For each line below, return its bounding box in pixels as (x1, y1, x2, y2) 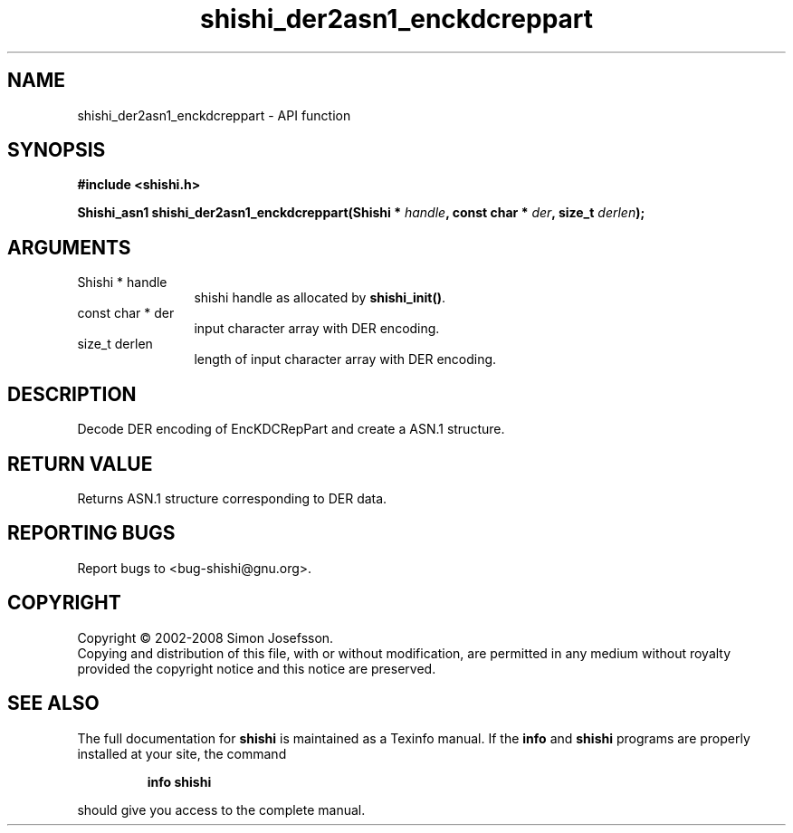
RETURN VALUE (7, 452, 153, 475)
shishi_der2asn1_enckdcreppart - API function (77, 107, 351, 123)
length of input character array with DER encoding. (194, 351, 497, 368)
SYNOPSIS (7, 139, 106, 162)
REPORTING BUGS (7, 522, 176, 545)
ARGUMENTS (7, 235, 131, 259)
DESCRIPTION (7, 382, 137, 406)
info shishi (147, 773, 212, 790)
